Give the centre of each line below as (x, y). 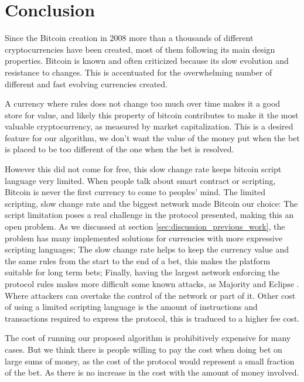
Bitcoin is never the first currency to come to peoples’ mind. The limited (135, 192)
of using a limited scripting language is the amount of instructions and (131, 307)
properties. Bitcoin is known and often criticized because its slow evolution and (147, 61)
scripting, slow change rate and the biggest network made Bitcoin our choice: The (151, 203)
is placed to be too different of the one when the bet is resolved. (119, 149)
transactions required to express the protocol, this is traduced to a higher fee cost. (152, 318)
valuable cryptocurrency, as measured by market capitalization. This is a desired (149, 126)
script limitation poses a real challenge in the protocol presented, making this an (149, 215)
